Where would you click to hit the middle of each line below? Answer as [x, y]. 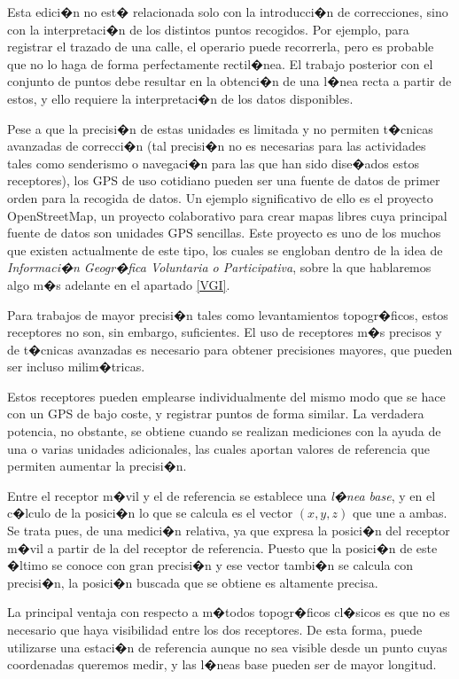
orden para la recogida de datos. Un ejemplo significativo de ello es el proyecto [220, 197]
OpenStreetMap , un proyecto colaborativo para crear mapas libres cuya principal [227, 215]
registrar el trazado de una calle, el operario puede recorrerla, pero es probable [221, 47]
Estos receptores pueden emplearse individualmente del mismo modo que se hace [226, 396]
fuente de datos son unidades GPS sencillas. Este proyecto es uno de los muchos [224, 233]
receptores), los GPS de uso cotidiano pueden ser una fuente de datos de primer [224, 180]
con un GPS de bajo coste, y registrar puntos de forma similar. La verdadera [216, 414]
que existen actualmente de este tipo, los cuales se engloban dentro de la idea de [225, 250]
